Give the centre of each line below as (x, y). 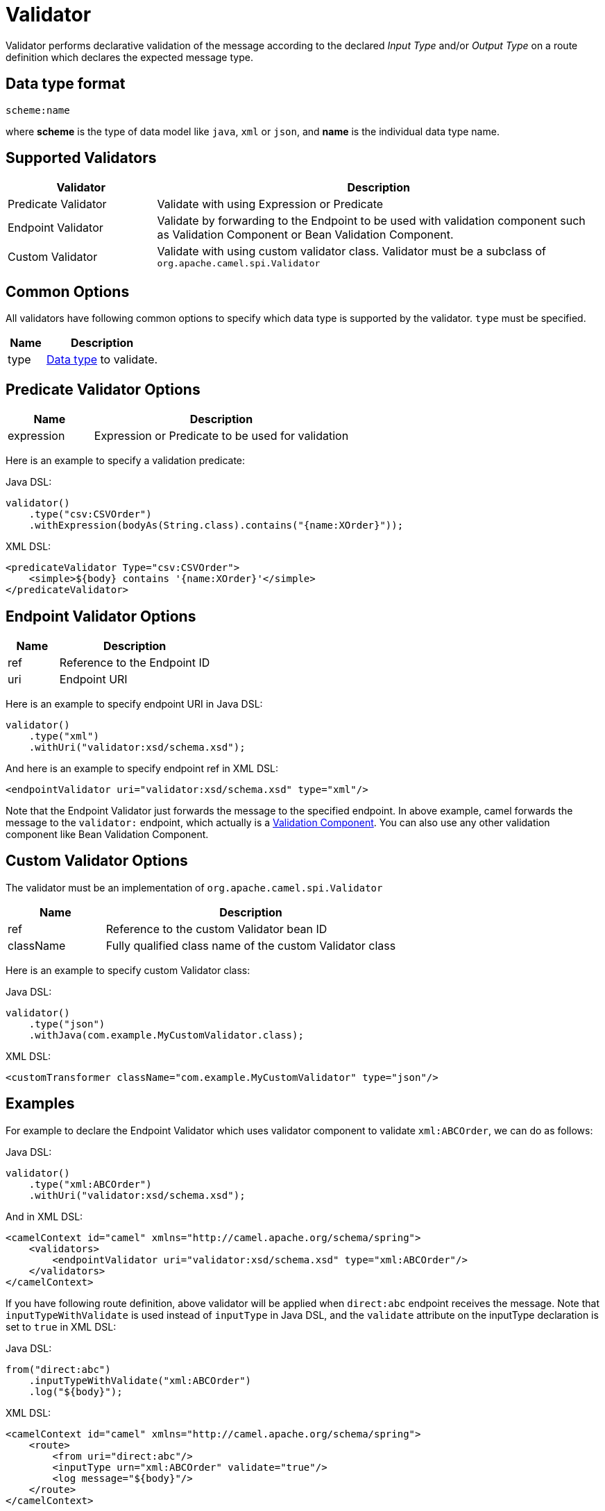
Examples (40, 1104)
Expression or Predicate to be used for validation (221, 436)
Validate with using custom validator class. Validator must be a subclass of (352, 251)
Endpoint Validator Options (101, 616)
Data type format (66, 84)
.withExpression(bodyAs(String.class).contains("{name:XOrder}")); (216, 526)
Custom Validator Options (97, 861)
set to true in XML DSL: (61, 1326)
